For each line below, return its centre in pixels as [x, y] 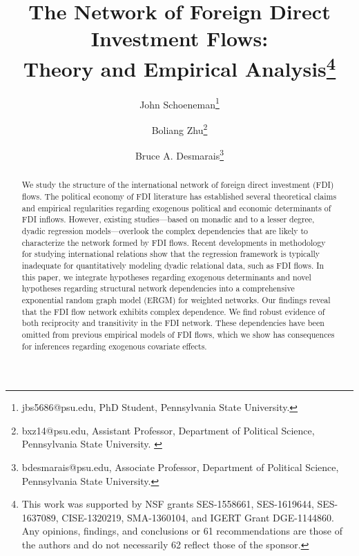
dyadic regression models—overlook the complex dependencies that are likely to [165, 231]
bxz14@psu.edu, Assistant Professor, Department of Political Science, [168, 430]
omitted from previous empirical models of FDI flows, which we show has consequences [178, 334]
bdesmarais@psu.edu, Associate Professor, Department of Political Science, [180, 467]
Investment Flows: [179, 38]
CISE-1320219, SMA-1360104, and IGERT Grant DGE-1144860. [198, 517]
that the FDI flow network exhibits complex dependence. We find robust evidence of [173, 311]
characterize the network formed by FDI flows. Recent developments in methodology [174, 242]
